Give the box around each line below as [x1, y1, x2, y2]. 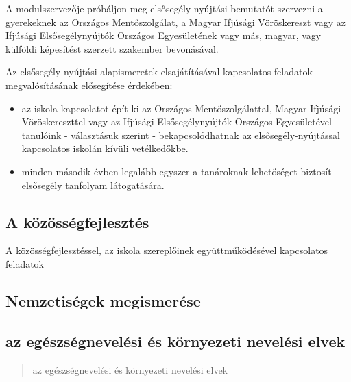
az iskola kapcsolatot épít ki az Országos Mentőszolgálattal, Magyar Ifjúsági [21, 101, 341, 115]
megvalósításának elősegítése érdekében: [5, 77, 173, 92]
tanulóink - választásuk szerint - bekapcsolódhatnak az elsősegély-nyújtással [21, 127, 340, 142]
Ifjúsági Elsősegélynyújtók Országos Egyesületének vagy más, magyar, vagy [5, 28, 322, 42]
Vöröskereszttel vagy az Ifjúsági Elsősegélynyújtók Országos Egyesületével [21, 114, 332, 129]
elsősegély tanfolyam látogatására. [21, 177, 165, 192]
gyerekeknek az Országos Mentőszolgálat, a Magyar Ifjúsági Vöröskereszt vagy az [5, 14, 346, 29]
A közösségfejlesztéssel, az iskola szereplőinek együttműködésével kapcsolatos [5, 243, 328, 257]
